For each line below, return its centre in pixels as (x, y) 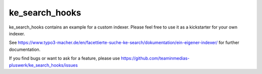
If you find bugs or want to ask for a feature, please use (65, 59)
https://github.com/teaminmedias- (155, 59)
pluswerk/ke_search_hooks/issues (43, 65)
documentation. (25, 49)
